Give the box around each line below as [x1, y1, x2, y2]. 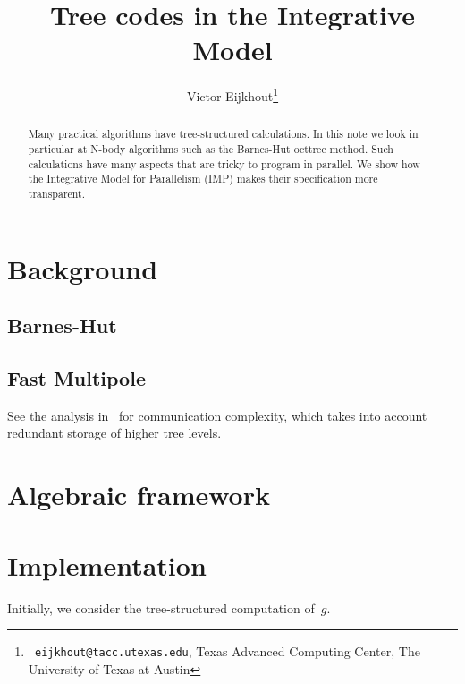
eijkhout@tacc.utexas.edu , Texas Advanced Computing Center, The [34, 642, 420, 661]
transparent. [28, 185, 86, 201]
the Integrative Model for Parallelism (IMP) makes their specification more [28, 171, 378, 186]
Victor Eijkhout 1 [186, 84, 279, 105]
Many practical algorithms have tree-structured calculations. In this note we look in [28, 126, 418, 141]
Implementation [7, 546, 207, 583]
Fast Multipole [7, 364, 146, 391]
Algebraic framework [7, 476, 270, 513]
